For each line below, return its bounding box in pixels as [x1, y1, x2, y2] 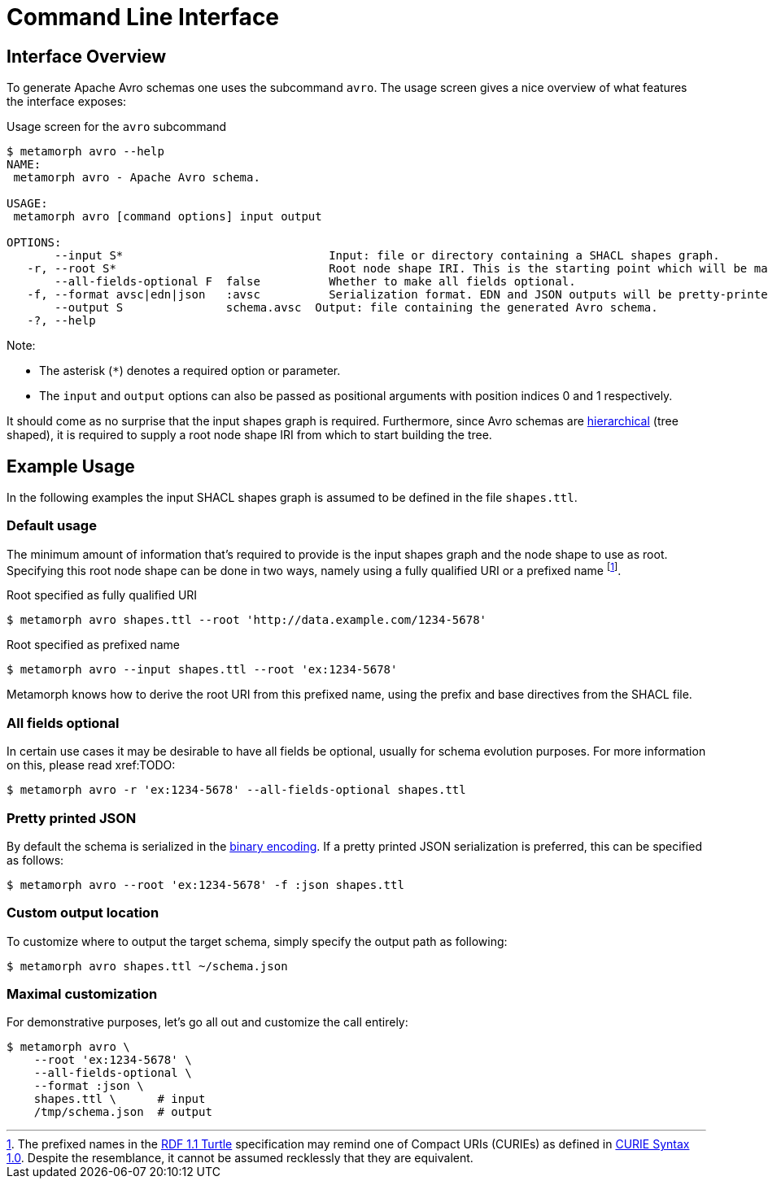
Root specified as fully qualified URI [7, 588, 198, 603]
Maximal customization [7, 986, 158, 1003]
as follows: [7, 852, 64, 867]
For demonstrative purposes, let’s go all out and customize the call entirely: [7, 1015, 408, 1030]
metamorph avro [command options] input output [13, 210, 322, 224]
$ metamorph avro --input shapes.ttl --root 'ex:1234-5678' [7, 663, 398, 677]
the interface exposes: [7, 94, 127, 109]
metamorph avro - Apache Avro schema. [13, 171, 260, 185]
